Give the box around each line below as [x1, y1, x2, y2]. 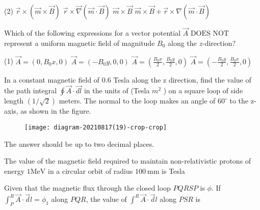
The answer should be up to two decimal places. [4, 138, 154, 149]
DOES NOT [190, 30, 229, 38]
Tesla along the [113, 74, 161, 85]
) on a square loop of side [163, 85, 243, 96]
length [4, 95, 24, 106]
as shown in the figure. [20, 106, 91, 116]
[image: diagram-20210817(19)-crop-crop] [24, 124, 167, 132]
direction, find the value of [168, 74, 251, 85]
